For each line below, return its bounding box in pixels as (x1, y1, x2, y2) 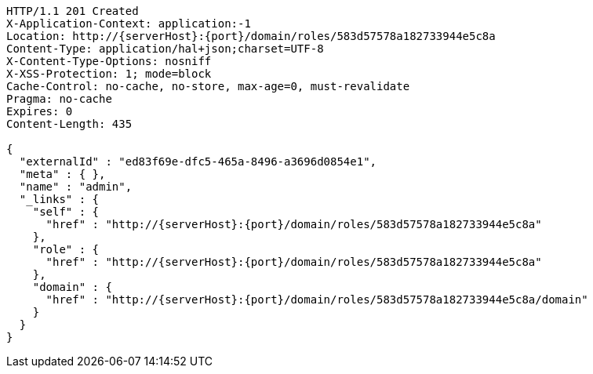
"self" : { (32, 205, 100, 218)
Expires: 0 (6, 105, 73, 118)
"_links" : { (19, 193, 100, 205)
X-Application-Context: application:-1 (6, 17, 251, 30)
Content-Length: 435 (6, 118, 133, 130)
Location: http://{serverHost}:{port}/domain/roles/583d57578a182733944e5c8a (6, 30, 496, 42)
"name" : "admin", (19, 180, 133, 193)
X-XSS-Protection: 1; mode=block (6, 67, 212, 80)
